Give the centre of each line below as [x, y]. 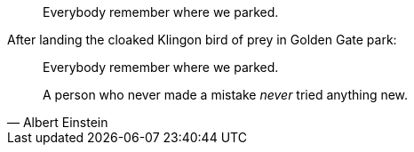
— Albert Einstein [58, 122]
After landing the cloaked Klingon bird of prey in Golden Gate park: [202, 40]
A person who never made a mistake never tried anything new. [226, 95]
